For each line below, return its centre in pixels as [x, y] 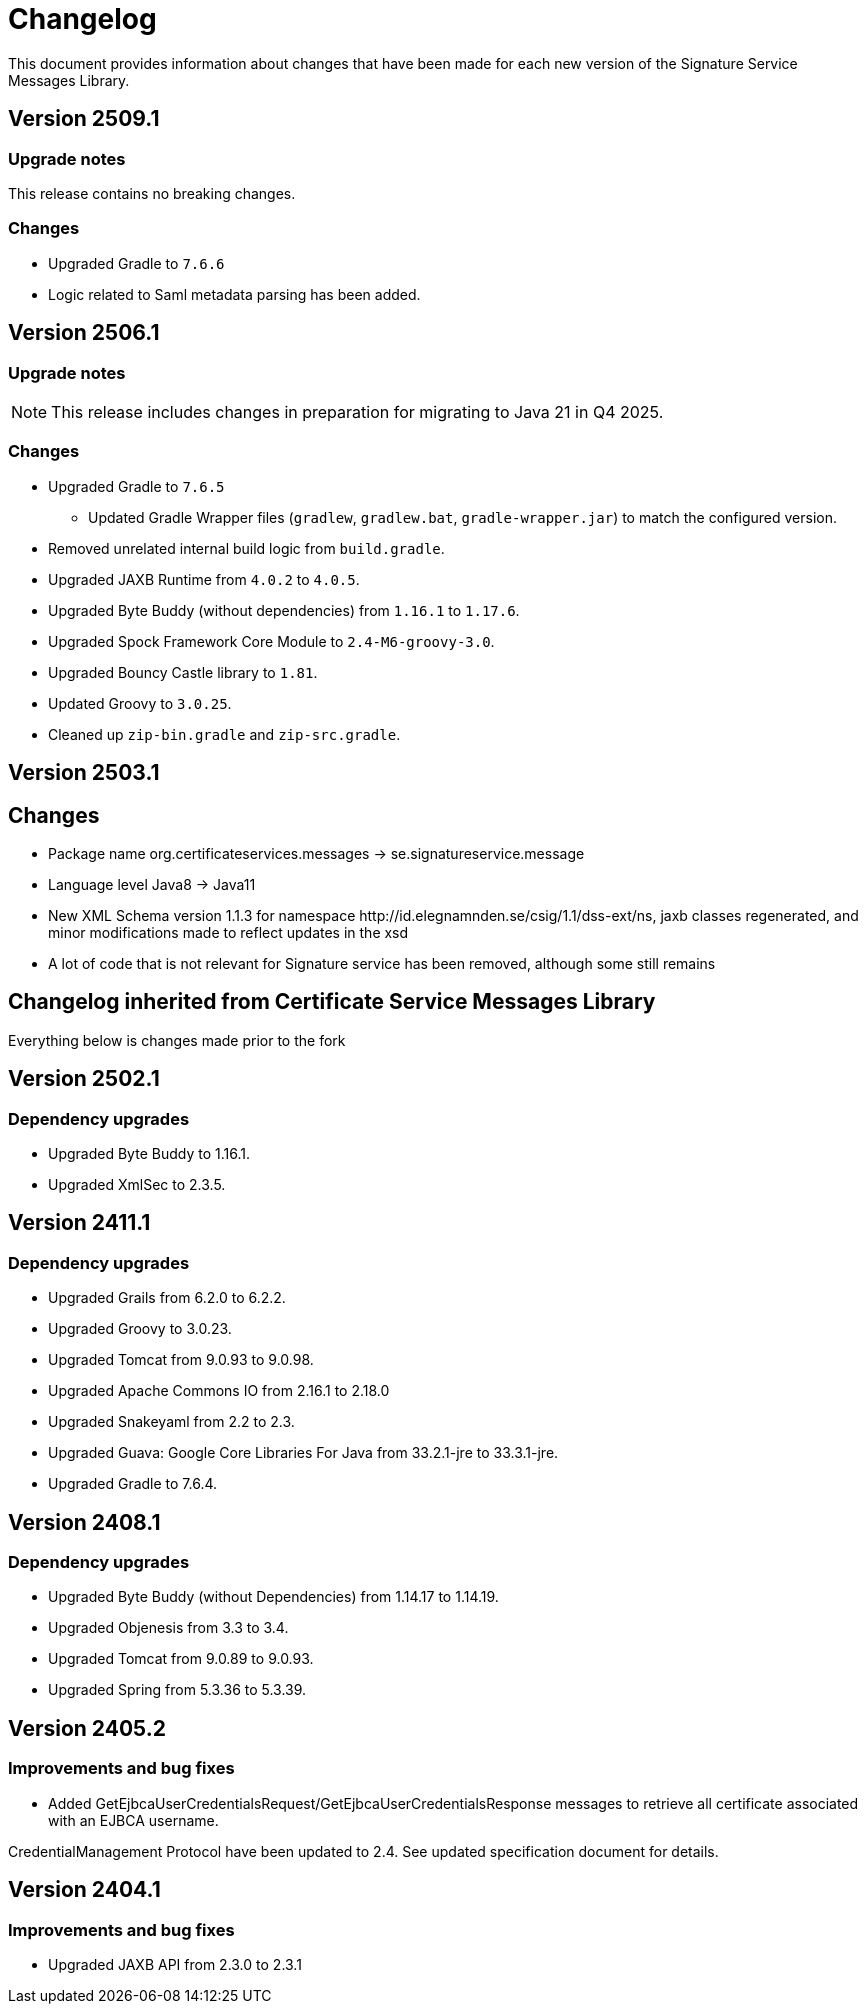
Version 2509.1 [84, 119]
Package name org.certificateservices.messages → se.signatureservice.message [316, 853]
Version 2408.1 [84, 1522]
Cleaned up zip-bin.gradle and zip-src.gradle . [224, 734]
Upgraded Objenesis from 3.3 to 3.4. [168, 1628]
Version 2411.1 [79, 1223]
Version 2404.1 [84, 1890]
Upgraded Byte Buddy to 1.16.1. [149, 1154]
